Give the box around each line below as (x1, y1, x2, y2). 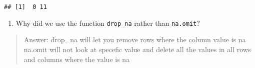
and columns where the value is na (23, 54, 130, 64)
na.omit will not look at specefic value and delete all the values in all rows (23, 44, 251, 54)
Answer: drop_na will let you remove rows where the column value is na (23, 34, 246, 45)
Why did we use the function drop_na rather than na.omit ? (15, 17, 200, 28)
